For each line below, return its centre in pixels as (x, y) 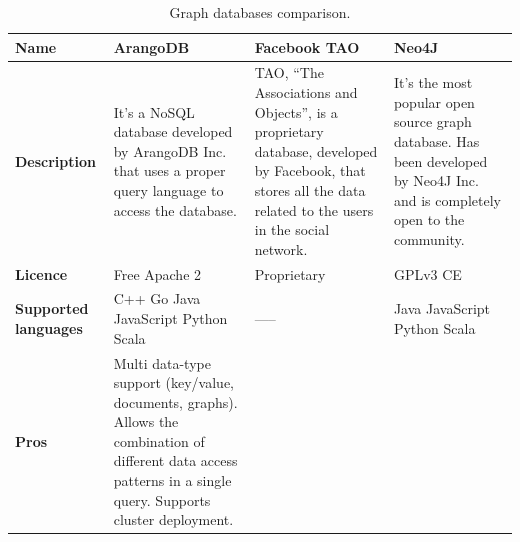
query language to (168, 190)
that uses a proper (169, 170)
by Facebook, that (310, 170)
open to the (429, 219)
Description (56, 160)
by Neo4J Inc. (436, 180)
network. (281, 248)
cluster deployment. (173, 519)
